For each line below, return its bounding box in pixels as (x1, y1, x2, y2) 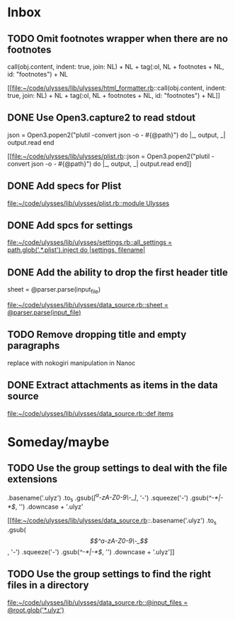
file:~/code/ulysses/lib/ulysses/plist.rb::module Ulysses (7, 199, 170, 207)
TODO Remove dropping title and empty (7, 329, 187, 341)
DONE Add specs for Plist (7, 180, 122, 192)
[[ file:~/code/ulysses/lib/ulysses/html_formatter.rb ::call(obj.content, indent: (7, 84, 227, 92)
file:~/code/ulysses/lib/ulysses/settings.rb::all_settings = (7, 238, 173, 247)
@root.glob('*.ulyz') (7, 605, 64, 614)
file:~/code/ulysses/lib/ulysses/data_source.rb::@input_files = (7, 598, 188, 607)
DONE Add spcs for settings (7, 219, 133, 231)
